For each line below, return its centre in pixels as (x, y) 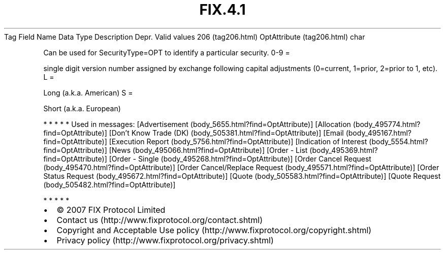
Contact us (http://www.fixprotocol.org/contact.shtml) (160, 220)
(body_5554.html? (399, 141)
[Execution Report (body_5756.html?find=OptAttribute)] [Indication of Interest (238, 141)
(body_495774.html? (387, 124)
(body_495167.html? (379, 133)
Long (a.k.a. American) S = (88, 92)
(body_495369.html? (344, 150)
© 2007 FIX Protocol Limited (111, 210)
